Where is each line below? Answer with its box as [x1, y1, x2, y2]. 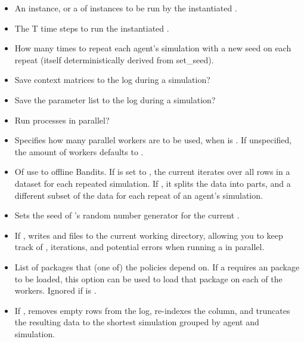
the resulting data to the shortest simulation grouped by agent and [14, 316, 259, 328]
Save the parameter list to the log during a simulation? [14, 93, 216, 106]
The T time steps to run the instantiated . [14, 21, 169, 34]
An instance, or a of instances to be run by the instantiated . [14, 2, 237, 14]
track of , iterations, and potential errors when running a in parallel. [14, 241, 265, 253]
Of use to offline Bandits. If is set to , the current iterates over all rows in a [14, 165, 290, 178]
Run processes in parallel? [14, 113, 110, 126]
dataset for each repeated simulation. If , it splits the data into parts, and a [14, 177, 291, 189]
